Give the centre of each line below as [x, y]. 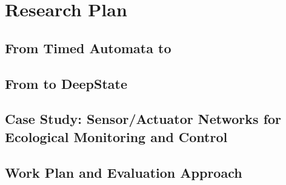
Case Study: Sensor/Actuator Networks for [143, 119]
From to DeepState [66, 83]
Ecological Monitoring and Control [116, 136]
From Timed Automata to [88, 47]
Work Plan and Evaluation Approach [124, 172]
